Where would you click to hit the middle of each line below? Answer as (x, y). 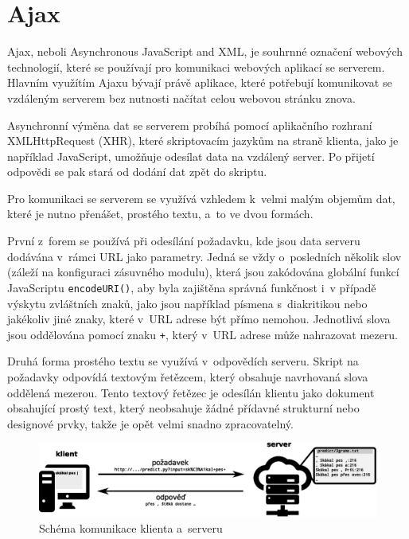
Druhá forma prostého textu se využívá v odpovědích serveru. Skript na (183, 361)
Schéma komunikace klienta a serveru (131, 527)
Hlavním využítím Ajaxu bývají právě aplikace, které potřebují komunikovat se (200, 82)
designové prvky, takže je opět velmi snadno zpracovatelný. (150, 423)
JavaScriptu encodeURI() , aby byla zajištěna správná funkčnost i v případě (192, 287)
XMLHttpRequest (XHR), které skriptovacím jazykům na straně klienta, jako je (203, 141)
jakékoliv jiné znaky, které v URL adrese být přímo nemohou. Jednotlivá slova (199, 319)
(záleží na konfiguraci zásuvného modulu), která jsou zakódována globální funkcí (203, 272)
